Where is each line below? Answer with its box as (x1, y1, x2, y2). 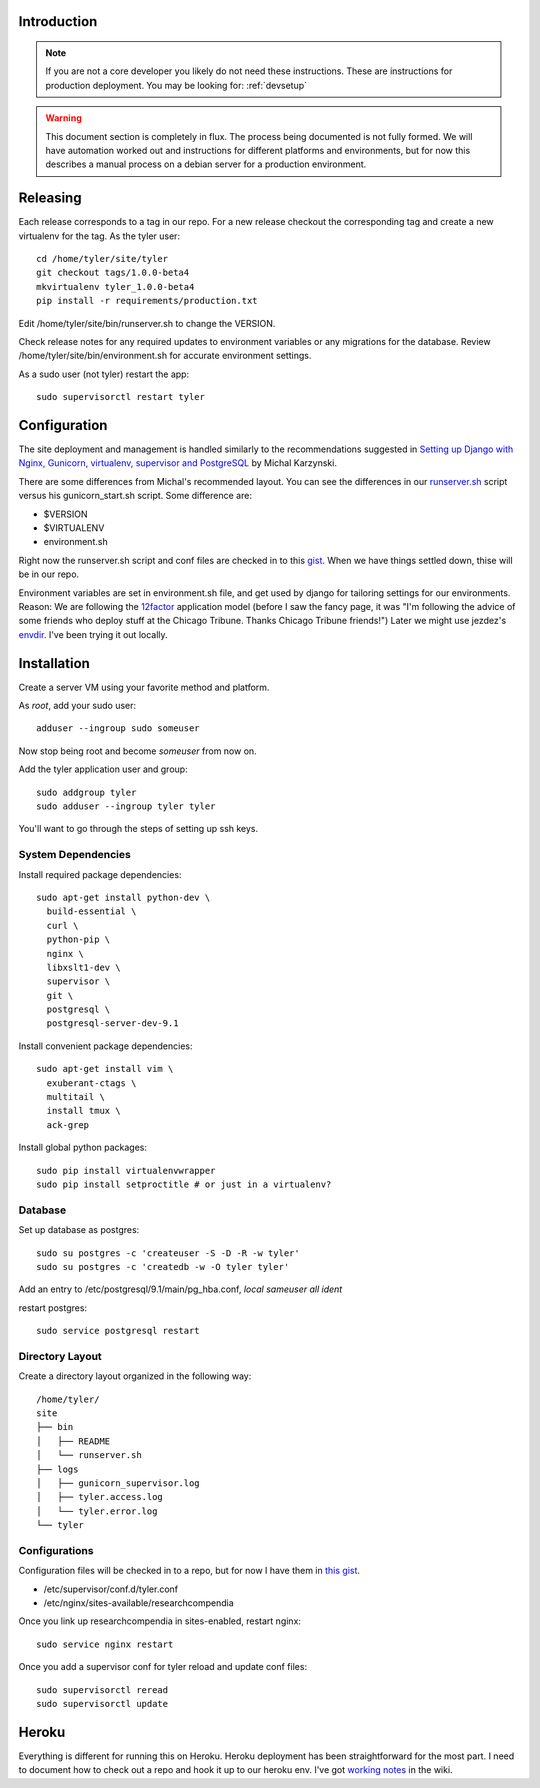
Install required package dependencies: (18, 868, 182, 880)
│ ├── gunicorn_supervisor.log (36, 1477, 200, 1489)
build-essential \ (46, 906, 137, 917)
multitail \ (46, 1091, 105, 1103)
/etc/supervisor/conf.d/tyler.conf (43, 1583, 179, 1595)
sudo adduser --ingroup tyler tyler (36, 801, 216, 812)
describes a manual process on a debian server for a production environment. (45, 158, 367, 170)
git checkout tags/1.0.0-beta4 (36, 267, 190, 279)
